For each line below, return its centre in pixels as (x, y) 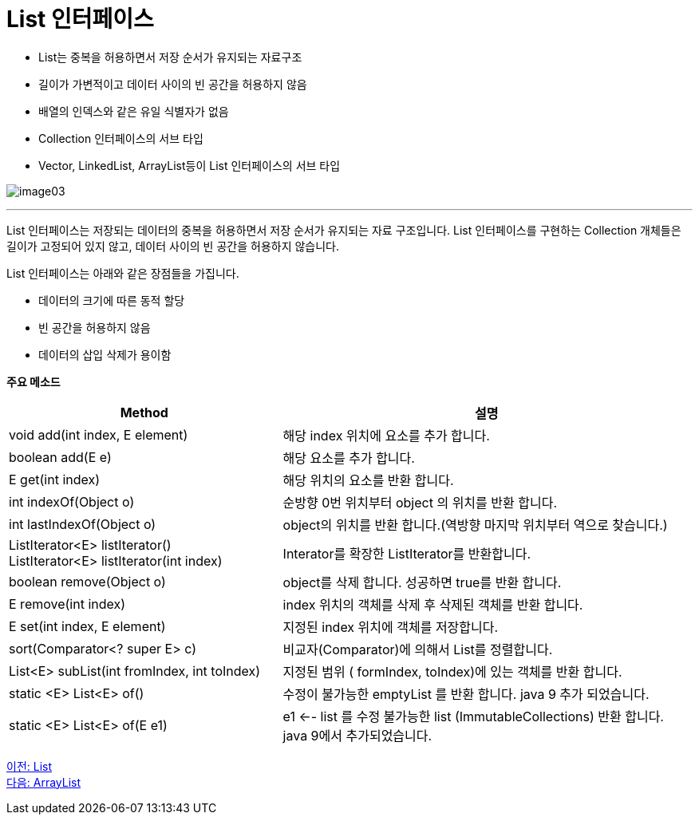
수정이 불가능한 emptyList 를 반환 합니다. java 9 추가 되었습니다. (466, 694)
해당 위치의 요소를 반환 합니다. (368, 480)
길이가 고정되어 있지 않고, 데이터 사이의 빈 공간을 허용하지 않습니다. (173, 246)
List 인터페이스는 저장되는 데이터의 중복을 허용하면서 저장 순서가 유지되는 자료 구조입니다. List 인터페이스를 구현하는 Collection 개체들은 (344, 230)
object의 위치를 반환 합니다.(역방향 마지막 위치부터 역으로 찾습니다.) (475, 525)
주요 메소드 (34, 381)
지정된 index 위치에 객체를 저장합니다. (391, 627)
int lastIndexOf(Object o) (83, 524)
